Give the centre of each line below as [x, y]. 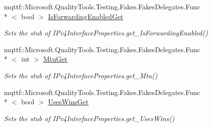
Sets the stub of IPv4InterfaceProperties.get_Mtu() [81, 75]
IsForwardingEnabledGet [86, 16]
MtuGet [55, 59]
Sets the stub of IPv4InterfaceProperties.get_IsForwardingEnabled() [106, 33]
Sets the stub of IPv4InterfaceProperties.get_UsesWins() [89, 118]
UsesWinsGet [68, 102]
